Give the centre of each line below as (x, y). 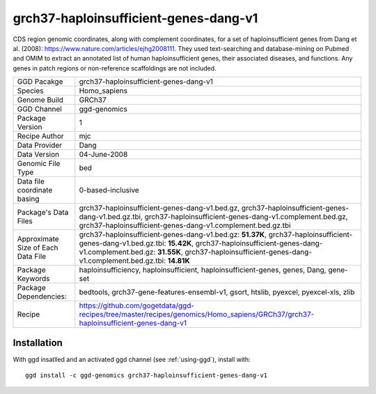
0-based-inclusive (109, 190)
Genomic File (39, 164)
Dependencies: (42, 296)
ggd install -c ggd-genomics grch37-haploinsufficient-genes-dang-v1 (147, 376)
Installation (38, 343)
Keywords (33, 279)
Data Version (38, 155)
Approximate (38, 239)
